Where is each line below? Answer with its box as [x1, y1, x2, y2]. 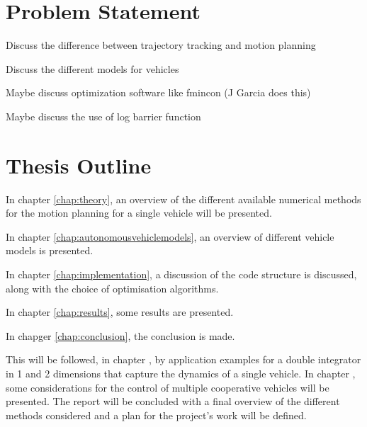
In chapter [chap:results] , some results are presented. [6, 304, 234, 319]
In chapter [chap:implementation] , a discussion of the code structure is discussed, [6, 267, 357, 281]
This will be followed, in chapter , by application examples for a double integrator [6, 352, 361, 367]
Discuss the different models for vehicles [6, 61, 179, 76]
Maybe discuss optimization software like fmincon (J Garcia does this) [6, 85, 311, 100]
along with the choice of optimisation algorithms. [6, 280, 219, 295]
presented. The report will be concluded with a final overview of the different [6, 394, 340, 409]
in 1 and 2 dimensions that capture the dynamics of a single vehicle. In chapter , [6, 365, 356, 380]
